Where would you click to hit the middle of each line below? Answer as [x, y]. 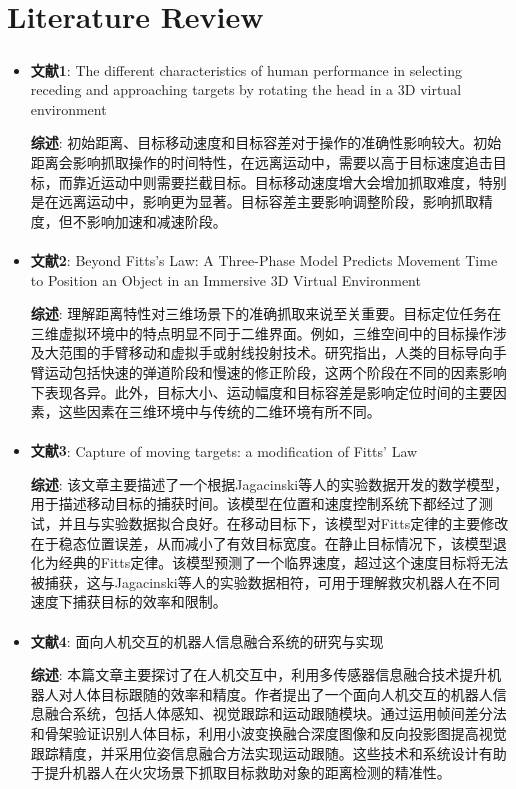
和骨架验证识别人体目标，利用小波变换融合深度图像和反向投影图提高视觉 [268, 732]
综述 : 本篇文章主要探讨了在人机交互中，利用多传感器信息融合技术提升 [259, 674]
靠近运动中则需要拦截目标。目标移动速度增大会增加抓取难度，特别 [289, 181]
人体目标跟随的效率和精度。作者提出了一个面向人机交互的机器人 [282, 693]
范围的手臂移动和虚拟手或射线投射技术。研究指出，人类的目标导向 [275, 352]
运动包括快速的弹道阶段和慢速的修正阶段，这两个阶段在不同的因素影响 [275, 371]
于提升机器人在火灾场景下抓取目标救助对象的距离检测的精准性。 [240, 772]
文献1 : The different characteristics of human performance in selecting [246, 69]
